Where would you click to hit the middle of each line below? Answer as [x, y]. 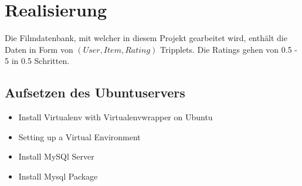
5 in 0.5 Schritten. [37, 61]
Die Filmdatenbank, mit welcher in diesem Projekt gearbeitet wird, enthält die [146, 38]
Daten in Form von [39, 49]
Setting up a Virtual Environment [79, 136]
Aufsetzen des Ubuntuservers [95, 92]
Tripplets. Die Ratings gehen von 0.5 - [229, 49]
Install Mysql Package [58, 176]
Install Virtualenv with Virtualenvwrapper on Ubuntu [116, 117]
